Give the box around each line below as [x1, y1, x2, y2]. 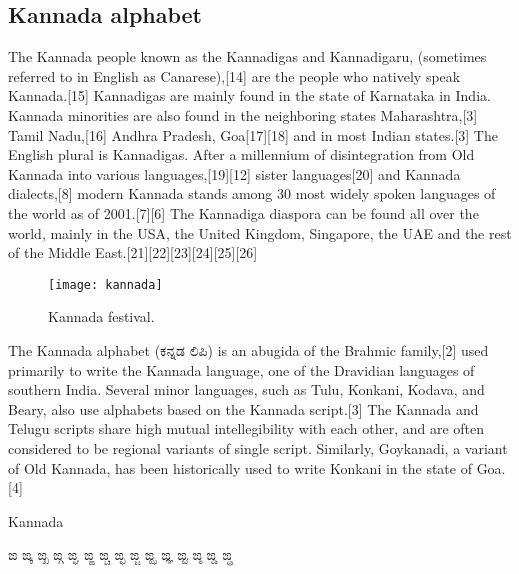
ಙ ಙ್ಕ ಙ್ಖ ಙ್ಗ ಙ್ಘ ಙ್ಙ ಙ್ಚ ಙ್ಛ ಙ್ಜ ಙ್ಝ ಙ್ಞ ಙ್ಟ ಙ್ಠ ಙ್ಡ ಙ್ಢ [8, 544, 234, 565]
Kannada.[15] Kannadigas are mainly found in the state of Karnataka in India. [8, 85, 491, 106]
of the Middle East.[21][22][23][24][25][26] [8, 242, 258, 263]
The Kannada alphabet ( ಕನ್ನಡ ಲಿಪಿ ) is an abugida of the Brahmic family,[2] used [8, 339, 489, 360]
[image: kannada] [48, 277, 163, 292]
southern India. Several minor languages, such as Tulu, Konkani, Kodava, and [8, 379, 485, 400]
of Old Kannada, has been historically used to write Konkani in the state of [8, 457, 472, 478]
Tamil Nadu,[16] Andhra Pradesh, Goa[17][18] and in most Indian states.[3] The [8, 124, 498, 145]
